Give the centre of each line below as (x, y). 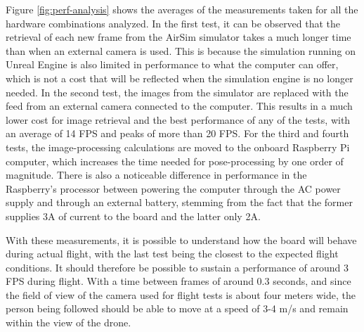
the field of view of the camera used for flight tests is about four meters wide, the (181, 294)
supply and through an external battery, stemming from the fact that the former (179, 202)
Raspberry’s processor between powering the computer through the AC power (173, 188)
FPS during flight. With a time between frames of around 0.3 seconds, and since (178, 281)
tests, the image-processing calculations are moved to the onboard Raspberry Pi (178, 147)
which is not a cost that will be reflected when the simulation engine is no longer (180, 78)
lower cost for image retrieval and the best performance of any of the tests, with (178, 119)
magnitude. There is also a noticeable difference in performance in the (156, 175)
